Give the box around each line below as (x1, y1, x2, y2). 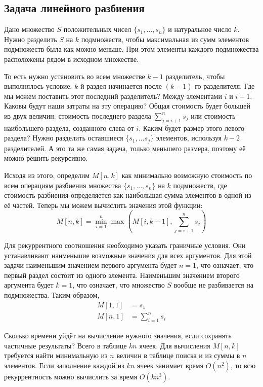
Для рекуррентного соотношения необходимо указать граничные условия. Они (4, 240, 246, 251)
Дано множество (4, 24, 55, 34)
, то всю (230, 360, 256, 370)
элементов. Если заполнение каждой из (4, 360, 124, 370)
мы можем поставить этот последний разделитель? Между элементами (4, 90, 222, 101)
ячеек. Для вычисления (139, 340, 210, 350)
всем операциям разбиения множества (4, 180, 121, 190)
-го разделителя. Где (192, 81, 255, 91)
